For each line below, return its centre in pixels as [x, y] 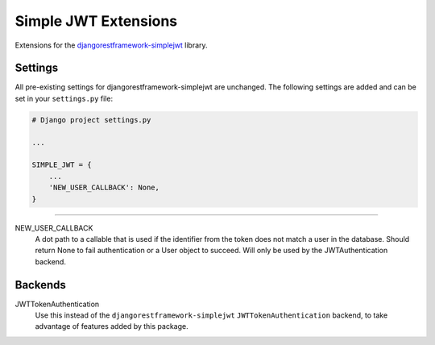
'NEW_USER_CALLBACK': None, [104, 188]
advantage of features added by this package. [112, 326]
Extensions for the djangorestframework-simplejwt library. [112, 45]
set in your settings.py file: [64, 98]
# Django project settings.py [91, 120]
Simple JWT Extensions [96, 21]
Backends [40, 285]
